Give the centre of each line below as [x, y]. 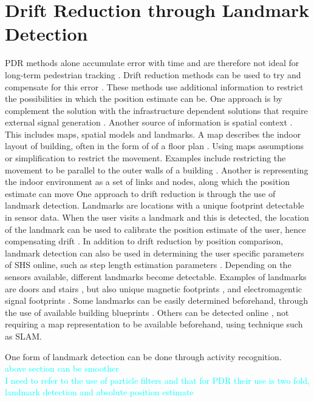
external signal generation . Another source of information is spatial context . [149, 122]
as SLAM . [23, 336]
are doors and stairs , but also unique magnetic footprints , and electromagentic [154, 288]
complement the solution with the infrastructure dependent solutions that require [156, 110]
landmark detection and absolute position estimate [99, 392]
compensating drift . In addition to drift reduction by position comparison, [144, 241]
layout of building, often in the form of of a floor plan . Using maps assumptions [155, 146]
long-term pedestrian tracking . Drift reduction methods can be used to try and [153, 74]
